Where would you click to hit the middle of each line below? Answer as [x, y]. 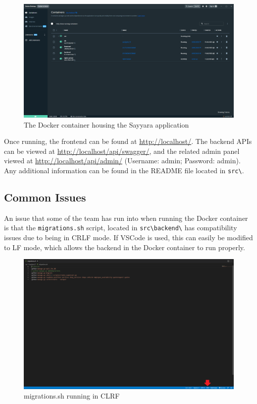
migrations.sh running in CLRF [72, 396]
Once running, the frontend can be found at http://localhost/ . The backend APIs [128, 141]
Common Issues [45, 197]
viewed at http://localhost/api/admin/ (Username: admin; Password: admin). [122, 161]
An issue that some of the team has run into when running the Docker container [126, 218]
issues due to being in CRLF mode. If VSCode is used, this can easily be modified [128, 237]
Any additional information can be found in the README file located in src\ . [124, 170]
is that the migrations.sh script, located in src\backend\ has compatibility [121, 228]
